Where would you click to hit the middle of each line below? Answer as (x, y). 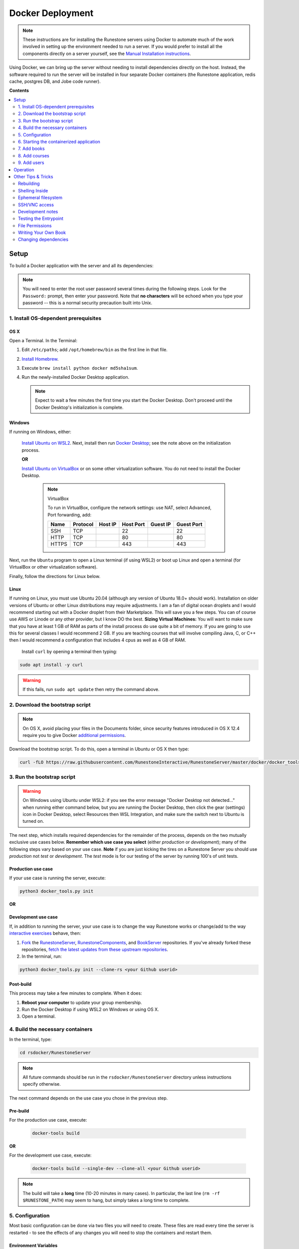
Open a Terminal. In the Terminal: (43, 340)
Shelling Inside (33, 190)
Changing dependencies (43, 239)
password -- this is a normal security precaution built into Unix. (87, 303)
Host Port (133, 524)
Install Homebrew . (40, 359)
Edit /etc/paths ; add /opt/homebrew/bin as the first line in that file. (95, 350)
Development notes (38, 211)
